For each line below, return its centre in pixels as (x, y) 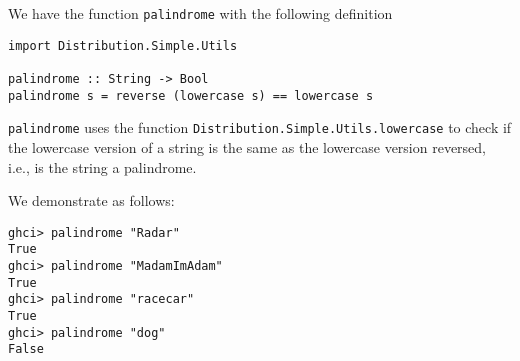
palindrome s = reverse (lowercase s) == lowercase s (191, 95)
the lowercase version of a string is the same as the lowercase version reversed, (247, 146)
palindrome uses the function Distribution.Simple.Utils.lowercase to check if (260, 127)
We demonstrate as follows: (91, 200)
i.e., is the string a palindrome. (102, 166)
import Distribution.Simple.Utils (123, 45)
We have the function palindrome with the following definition (200, 13)
